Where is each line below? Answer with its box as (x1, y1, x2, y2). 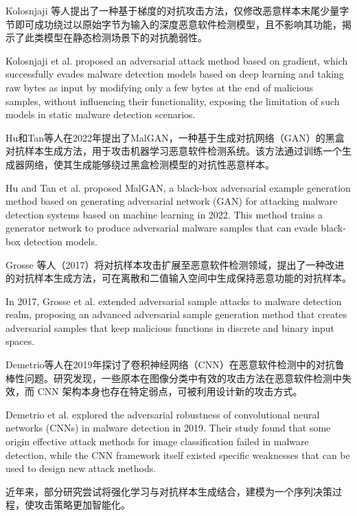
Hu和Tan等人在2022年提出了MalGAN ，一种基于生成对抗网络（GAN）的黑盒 (5, 130, 345, 144)
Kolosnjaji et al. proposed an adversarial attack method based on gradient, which (5, 53, 348, 67)
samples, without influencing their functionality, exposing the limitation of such (5, 93, 340, 108)
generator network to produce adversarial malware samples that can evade (5, 221, 318, 235)
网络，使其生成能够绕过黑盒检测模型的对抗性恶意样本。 (24, 157, 275, 171)
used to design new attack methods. (5, 461, 157, 475)
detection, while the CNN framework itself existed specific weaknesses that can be (5, 447, 350, 462)
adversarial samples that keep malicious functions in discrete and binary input (5, 320, 334, 335)
